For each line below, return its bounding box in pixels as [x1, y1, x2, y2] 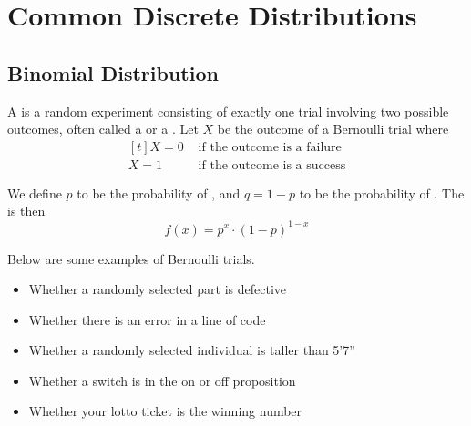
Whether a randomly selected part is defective [28, 279, 286, 299]
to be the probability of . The [299, 183, 465, 202]
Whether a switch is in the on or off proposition [28, 370, 296, 390]
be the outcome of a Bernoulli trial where [217, 119, 449, 138]
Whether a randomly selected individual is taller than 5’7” [28, 340, 355, 360]
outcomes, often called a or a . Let [7, 119, 199, 138]
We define [7, 183, 62, 202]
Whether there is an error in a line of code [28, 309, 266, 329]
